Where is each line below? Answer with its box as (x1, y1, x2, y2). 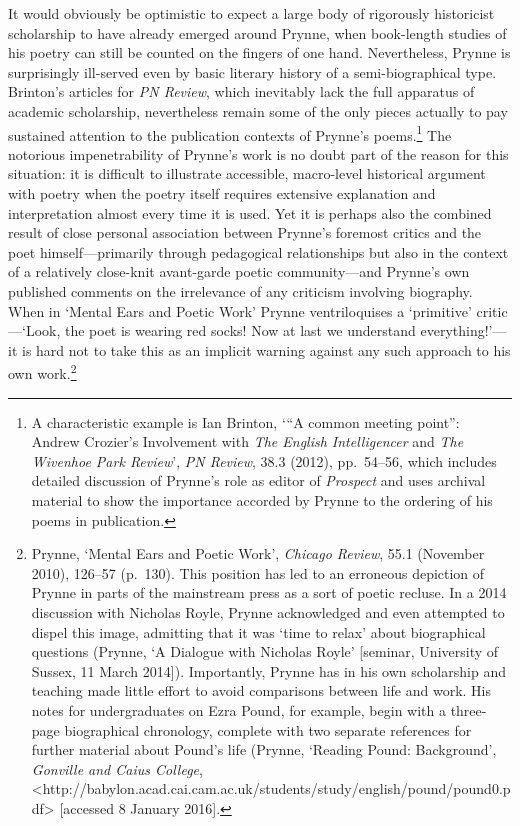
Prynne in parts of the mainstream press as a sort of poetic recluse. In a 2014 (31, 582, 507, 603)
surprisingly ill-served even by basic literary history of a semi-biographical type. (8, 61, 497, 82)
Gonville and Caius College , (31, 758, 203, 779)
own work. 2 (8, 360, 77, 383)
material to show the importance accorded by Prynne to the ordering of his (31, 489, 493, 510)
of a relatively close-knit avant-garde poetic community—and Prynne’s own (8, 261, 470, 282)
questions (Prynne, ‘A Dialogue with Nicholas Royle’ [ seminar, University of (31, 641, 499, 662)
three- (450, 699, 487, 720)
